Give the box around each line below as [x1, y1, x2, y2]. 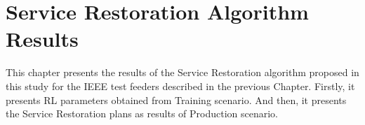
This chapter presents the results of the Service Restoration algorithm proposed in [6, 65, 359, 80]
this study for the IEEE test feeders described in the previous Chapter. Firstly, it [6, 78, 355, 93]
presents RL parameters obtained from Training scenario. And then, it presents [6, 92, 347, 107]
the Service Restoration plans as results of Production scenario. [6, 106, 278, 121]
